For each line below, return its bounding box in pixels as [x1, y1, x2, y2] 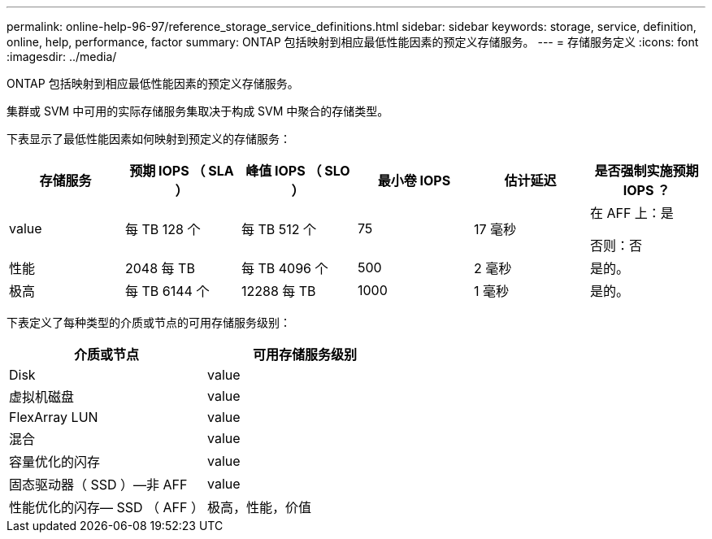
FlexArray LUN [9, 409, 98, 425]
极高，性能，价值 [207, 499, 312, 515]
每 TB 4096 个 [241, 260, 328, 276]
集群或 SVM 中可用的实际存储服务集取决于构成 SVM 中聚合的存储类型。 [7, 104, 389, 118]
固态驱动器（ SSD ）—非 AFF [9, 476, 188, 493]
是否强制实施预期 [594, 163, 699, 179]
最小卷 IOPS [377, 172, 451, 189]
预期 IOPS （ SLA [129, 163, 234, 179]
